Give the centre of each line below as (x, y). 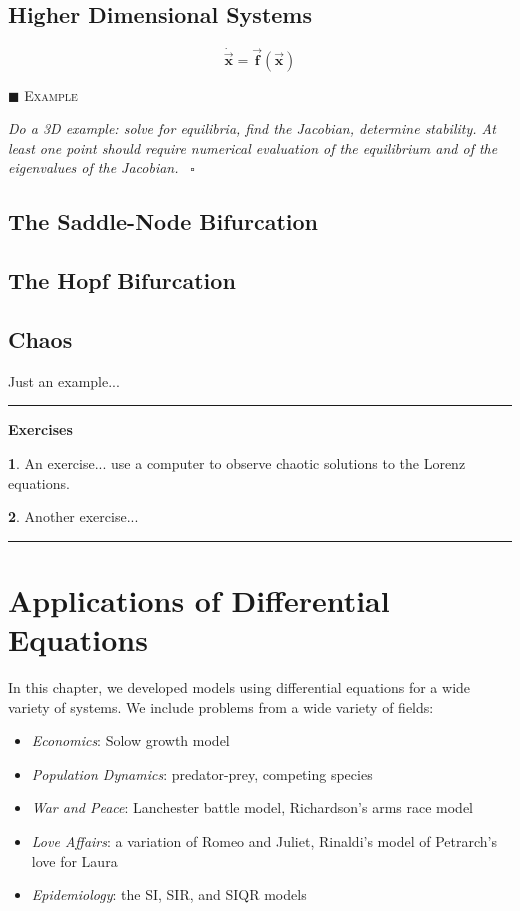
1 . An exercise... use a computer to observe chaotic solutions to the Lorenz (237, 462)
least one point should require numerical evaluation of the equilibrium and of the (253, 147)
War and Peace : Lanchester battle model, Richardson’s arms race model (252, 807)
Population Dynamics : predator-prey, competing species (202, 773)
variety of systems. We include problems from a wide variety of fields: (221, 706)
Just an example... (64, 380)
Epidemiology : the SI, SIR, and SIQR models (169, 894)
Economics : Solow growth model (130, 740)
